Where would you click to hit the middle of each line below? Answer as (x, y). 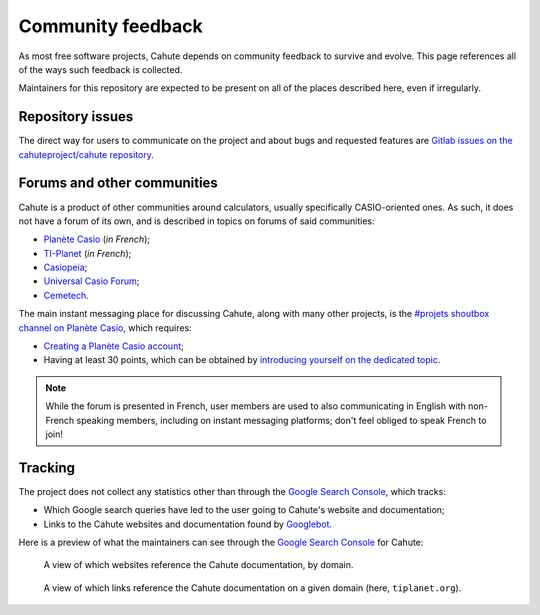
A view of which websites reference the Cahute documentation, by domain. (198, 565)
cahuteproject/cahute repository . (86, 154)
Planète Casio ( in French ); (96, 239)
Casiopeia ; (65, 267)
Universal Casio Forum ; (91, 281)
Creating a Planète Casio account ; (113, 346)
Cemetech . (66, 295)
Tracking (46, 467)
